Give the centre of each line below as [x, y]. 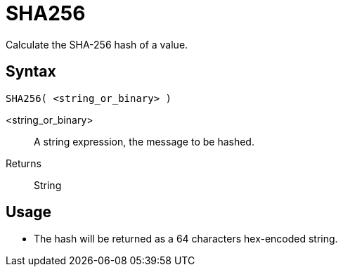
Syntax [31, 72]
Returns [24, 163]
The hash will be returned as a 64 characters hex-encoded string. [186, 239]
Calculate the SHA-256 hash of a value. [97, 44]
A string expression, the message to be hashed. [144, 141]
